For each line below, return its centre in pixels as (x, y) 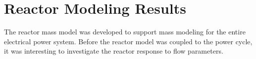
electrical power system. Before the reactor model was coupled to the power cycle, (128, 41)
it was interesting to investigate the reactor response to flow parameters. (114, 51)
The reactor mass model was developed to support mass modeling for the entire (125, 32)
